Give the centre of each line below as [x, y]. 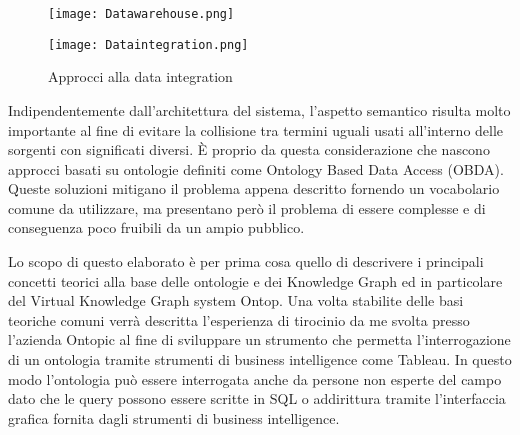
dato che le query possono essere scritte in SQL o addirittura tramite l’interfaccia [257, 398]
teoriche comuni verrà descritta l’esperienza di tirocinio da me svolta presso [239, 319]
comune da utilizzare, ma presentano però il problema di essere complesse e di [247, 207]
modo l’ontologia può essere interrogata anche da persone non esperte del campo [255, 378]
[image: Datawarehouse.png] [141, 14]
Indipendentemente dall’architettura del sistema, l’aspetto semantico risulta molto [259, 109]
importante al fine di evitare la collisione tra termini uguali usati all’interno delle [256, 129]
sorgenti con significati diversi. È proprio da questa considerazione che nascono [249, 149]
